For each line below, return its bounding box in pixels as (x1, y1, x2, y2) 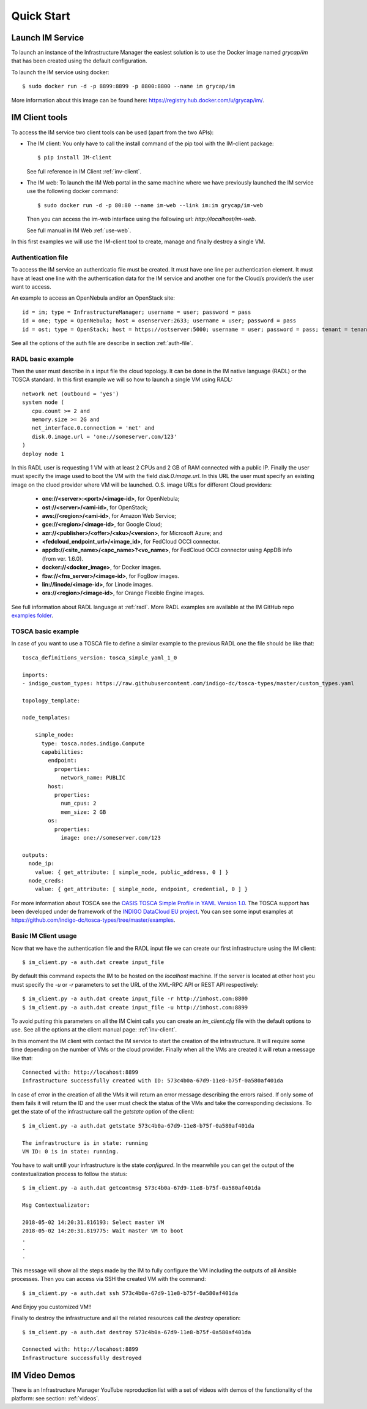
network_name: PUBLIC (61, 774, 125, 781)
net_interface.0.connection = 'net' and (31, 425, 155, 431)
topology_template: (22, 697, 81, 704)
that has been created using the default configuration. (11, 57, 147, 64)
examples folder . (11, 612, 53, 619)
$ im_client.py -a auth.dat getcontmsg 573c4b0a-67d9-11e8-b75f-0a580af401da (22, 1185, 261, 1191)
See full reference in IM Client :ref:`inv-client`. (26, 167, 142, 175)
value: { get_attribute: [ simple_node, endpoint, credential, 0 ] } (34, 886, 248, 893)
